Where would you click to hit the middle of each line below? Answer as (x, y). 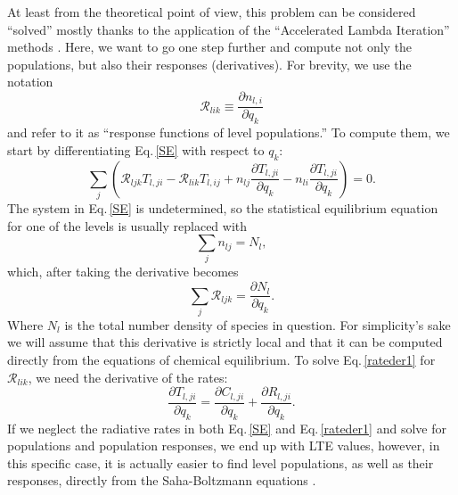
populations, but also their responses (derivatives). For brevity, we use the (209, 64)
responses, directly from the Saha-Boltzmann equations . (162, 480)
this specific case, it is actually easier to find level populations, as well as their (221, 462)
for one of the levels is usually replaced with (127, 225)
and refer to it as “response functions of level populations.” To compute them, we (229, 132)
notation (30, 82)
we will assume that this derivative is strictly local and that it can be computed (225, 342)
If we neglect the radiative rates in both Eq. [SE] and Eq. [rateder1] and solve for (227, 428)
